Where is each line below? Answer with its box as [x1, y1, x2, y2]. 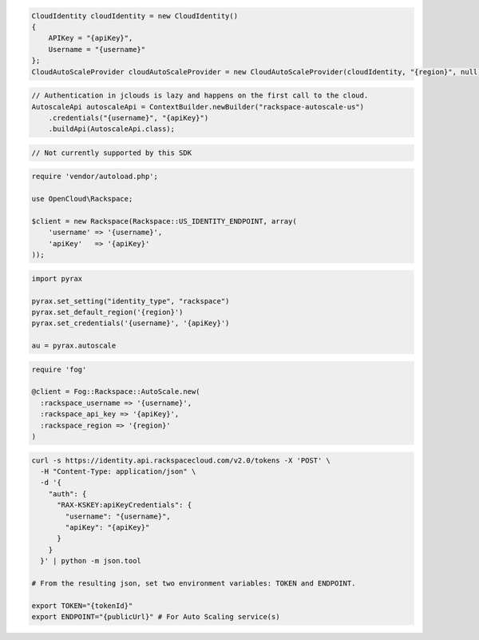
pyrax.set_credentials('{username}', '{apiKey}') [31, 319, 230, 328]
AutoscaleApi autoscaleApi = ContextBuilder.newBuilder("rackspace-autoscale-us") [31, 102, 365, 111]
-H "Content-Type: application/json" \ [40, 467, 196, 475]
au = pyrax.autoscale [31, 341, 117, 351]
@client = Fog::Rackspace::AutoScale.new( [31, 388, 200, 396]
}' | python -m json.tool [40, 556, 141, 566]
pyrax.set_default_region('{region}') [31, 308, 184, 316]
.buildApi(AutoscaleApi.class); [48, 125, 176, 133]
